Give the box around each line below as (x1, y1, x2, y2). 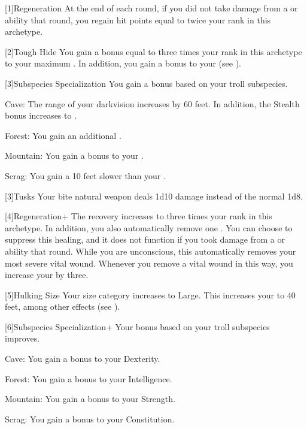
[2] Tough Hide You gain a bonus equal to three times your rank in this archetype (5, 45, 302, 58)
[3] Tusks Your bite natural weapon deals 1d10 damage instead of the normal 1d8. (5, 189, 303, 202)
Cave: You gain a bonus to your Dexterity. (5, 352, 160, 365)
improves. (5, 332, 40, 345)
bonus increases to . (5, 109, 77, 122)
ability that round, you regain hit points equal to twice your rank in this (5, 13, 271, 26)
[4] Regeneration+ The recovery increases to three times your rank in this (5, 210, 272, 222)
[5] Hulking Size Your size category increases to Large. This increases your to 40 (5, 288, 296, 301)
